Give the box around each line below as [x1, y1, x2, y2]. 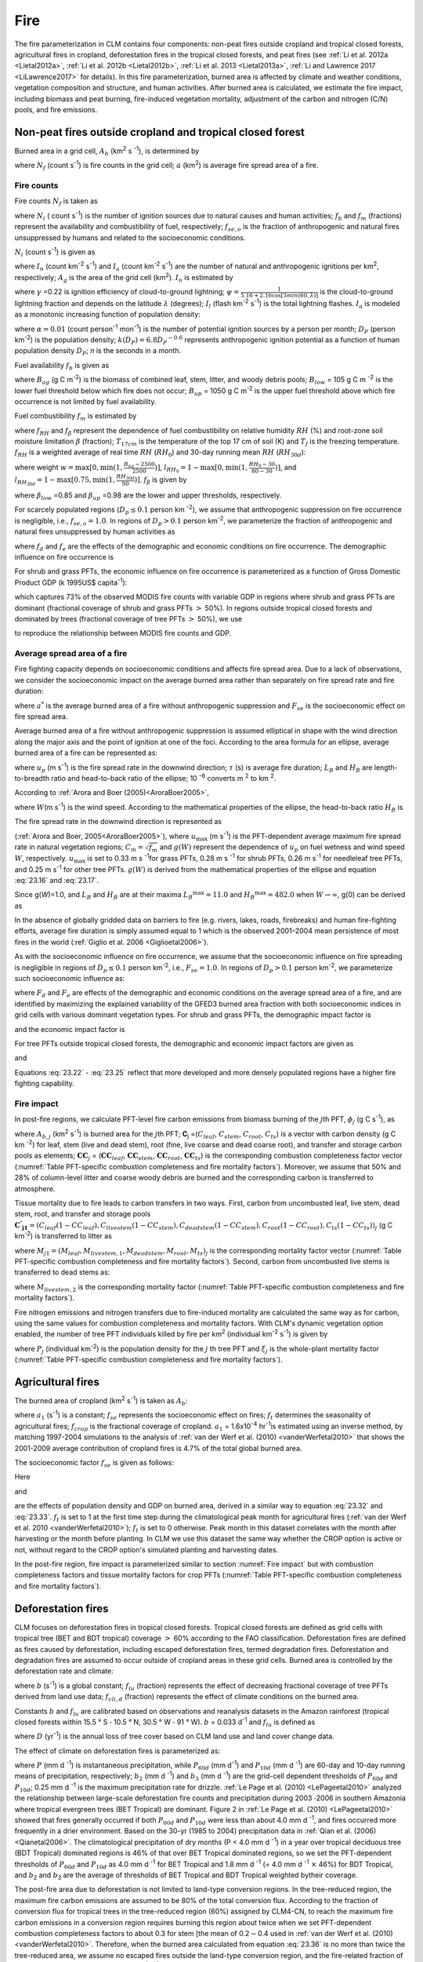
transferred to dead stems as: [14, 1267, 110, 1277]
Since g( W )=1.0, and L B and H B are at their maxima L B [14, 890, 193, 902]
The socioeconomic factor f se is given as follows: [14, 1457, 174, 1469]
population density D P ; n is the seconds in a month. [14, 346, 182, 357]
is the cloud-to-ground [320, 287, 393, 297]
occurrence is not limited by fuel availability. [14, 396, 157, 406]
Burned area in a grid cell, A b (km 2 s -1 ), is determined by [14, 145, 200, 157]
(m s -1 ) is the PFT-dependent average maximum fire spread [208, 830, 401, 841]
